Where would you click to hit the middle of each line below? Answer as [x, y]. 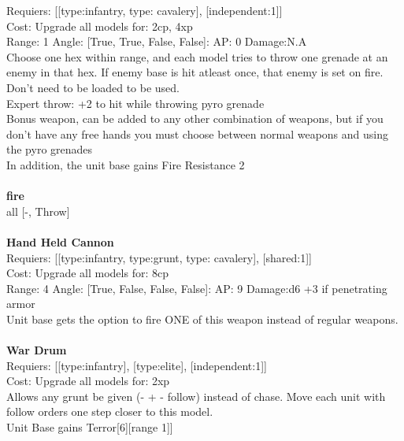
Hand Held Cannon [60, 241]
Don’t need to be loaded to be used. [93, 87]
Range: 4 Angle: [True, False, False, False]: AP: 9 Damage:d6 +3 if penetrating [197, 288]
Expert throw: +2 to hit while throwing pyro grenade [135, 103]
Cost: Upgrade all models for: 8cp [87, 273]
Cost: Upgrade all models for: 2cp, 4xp [100, 26]
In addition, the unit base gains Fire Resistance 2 [126, 164]
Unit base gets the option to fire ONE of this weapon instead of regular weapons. [202, 319]
